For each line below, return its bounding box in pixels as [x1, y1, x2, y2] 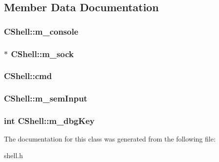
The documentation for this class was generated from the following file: [4, 134, 216, 144]
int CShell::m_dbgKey [4, 115, 95, 127]
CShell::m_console [4, 25, 78, 37]
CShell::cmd [4, 70, 52, 82]
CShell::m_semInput [4, 92, 88, 104]
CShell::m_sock [11, 47, 74, 60]
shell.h [4, 150, 23, 160]
